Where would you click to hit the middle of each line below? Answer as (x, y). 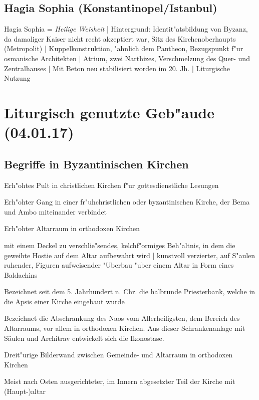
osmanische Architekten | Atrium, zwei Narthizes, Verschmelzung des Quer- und (127, 58)
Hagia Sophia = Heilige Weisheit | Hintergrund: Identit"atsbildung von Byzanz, (126, 29)
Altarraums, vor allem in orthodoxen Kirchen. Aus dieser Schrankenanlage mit (125, 328)
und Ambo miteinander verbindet (56, 211)
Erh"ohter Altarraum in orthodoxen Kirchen (72, 228)
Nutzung (17, 78)
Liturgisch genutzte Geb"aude (109, 112)
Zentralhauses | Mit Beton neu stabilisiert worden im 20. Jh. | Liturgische (117, 68)
